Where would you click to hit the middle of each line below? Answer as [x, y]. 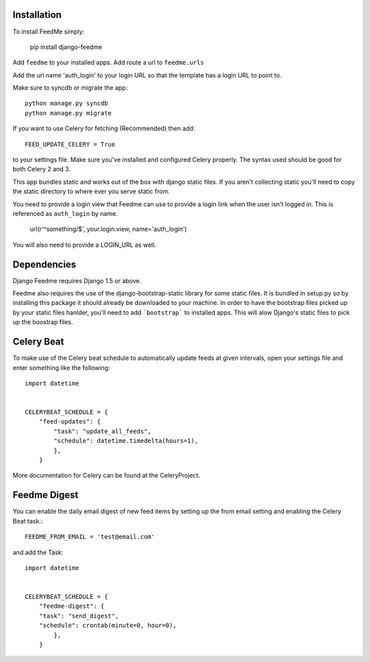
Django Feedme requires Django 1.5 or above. [77, 280]
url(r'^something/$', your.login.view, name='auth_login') [109, 229]
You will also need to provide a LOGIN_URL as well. [85, 245]
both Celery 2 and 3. [42, 169]
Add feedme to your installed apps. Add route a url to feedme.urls [109, 62]
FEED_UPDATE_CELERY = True [70, 144]
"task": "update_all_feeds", [103, 431]
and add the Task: [38, 552]
